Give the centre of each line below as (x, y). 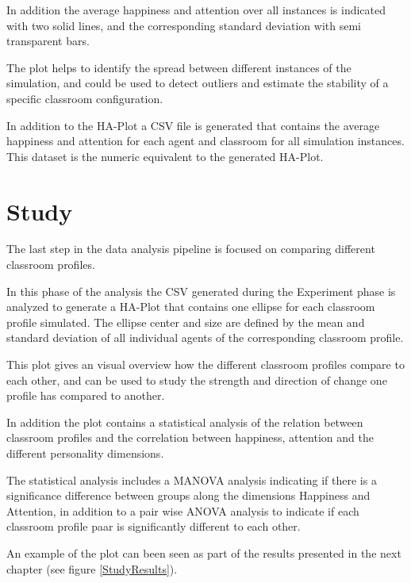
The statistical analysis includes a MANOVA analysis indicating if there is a (192, 479)
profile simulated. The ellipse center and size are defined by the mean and (186, 322)
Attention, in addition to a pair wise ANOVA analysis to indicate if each (183, 510)
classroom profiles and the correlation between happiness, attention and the (190, 437)
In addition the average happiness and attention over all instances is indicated (196, 10)
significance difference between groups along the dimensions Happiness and (188, 495)
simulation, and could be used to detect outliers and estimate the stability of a (198, 83)
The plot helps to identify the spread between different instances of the (179, 67)
